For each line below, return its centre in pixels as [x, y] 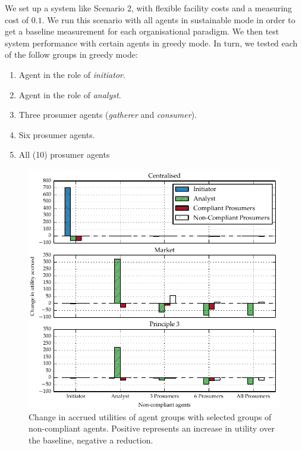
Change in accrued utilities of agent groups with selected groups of [150, 416]
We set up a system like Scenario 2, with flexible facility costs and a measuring [149, 8]
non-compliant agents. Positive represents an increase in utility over [152, 428]
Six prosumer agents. [57, 134]
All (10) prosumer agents [64, 154]
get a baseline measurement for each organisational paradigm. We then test [142, 31]
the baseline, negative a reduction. [91, 440]
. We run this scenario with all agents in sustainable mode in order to [169, 19]
